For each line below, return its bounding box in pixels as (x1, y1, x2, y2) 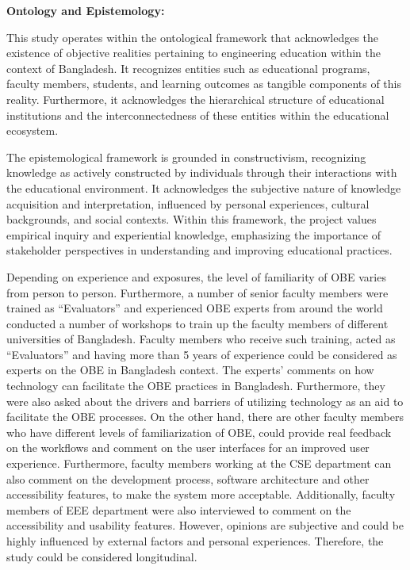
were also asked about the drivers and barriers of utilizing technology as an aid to (6, 392, 404, 409)
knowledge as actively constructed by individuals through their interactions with (6, 164, 397, 181)
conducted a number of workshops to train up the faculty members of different (6, 315, 389, 331)
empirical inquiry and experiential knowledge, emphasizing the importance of (6, 226, 381, 243)
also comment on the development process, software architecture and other (6, 470, 370, 487)
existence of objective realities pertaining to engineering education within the (6, 44, 381, 61)
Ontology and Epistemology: (6, 2, 165, 18)
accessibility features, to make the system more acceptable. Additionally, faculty (6, 486, 396, 503)
